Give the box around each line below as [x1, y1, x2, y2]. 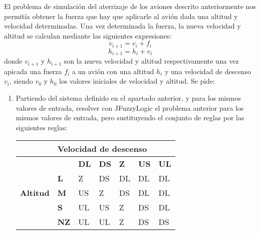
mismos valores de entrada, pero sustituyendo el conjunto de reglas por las [16, 112, 244, 123]
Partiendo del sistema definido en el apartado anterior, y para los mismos [16, 92, 241, 103]
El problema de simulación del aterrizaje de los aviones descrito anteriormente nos [4, 1, 256, 11]
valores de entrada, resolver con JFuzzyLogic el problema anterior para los [16, 102, 244, 113]
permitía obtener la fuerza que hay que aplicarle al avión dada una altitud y [4, 11, 238, 21]
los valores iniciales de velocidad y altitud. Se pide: [59, 76, 215, 86]
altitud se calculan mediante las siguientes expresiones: [4, 30, 172, 41]
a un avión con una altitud [72, 66, 154, 76]
